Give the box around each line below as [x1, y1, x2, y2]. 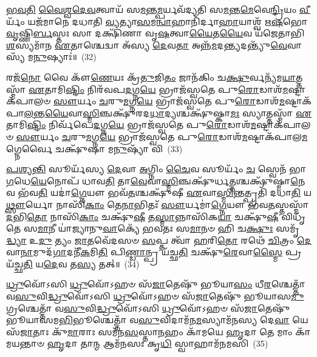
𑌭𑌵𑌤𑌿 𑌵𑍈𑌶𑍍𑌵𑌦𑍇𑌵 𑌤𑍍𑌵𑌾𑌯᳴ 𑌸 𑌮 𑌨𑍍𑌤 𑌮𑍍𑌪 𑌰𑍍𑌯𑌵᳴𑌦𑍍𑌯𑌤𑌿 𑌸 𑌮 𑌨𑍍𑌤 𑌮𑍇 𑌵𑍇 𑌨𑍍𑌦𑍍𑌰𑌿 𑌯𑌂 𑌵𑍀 [6, 3, 311, 15]
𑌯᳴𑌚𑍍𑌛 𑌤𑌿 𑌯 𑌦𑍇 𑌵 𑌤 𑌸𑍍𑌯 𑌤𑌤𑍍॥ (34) [6, 257, 140, 270]
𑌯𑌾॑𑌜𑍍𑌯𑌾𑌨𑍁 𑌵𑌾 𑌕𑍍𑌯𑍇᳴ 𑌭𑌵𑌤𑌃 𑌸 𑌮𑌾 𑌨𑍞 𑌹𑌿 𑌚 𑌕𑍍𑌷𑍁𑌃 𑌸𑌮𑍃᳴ [58, 222, 299, 235]
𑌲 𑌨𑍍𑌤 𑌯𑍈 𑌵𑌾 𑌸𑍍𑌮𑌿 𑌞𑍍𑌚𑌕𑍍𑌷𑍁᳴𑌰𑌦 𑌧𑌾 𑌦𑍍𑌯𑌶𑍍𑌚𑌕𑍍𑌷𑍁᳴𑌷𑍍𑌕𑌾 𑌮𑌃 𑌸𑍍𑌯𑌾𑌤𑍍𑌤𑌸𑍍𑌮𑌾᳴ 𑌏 [24, 106, 312, 119]
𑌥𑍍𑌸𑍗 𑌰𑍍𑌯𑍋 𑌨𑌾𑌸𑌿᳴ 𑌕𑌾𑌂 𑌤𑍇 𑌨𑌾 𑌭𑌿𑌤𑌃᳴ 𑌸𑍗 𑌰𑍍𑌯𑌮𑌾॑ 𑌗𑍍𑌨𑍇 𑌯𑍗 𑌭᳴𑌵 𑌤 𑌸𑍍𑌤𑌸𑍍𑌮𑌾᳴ [6, 198, 309, 210]
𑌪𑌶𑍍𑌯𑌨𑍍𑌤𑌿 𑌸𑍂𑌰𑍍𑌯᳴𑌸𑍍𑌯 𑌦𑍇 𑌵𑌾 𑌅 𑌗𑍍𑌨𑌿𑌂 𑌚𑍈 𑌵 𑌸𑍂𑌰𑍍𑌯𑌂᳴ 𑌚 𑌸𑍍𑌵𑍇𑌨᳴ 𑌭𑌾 [6, 162, 307, 175]
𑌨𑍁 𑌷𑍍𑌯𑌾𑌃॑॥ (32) [33, 50, 97, 63]
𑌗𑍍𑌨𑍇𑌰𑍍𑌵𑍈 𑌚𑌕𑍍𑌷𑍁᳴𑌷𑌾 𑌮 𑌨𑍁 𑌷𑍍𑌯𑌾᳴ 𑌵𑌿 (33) [6, 142, 183, 155]
